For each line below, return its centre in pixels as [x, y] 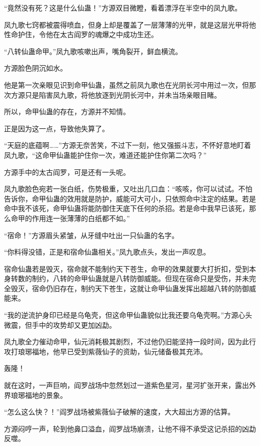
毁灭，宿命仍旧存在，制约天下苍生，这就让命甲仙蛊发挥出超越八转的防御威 [133, 288]
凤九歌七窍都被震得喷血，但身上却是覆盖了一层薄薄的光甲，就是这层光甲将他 [130, 24]
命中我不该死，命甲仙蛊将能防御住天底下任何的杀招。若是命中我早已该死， [126, 208]
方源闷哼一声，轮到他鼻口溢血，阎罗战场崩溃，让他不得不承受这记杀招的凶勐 [130, 428]
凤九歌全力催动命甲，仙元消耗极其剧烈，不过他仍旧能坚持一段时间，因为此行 [130, 342]
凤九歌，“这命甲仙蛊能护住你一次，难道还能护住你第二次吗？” [105, 155]
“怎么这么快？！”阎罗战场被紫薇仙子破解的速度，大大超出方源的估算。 [119, 412]
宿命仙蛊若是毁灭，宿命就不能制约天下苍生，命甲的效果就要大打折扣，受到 [126, 268]
